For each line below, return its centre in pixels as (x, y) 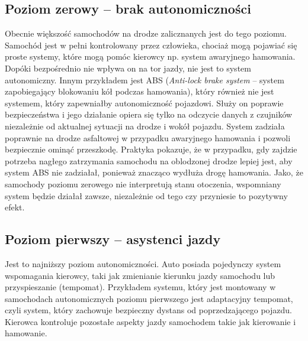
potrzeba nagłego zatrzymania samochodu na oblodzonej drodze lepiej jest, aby (149, 160)
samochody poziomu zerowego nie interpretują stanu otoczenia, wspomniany (143, 184)
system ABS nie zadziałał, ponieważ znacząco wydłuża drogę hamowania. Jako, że (154, 172)
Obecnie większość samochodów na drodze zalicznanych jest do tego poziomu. (146, 33)
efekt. (15, 207)
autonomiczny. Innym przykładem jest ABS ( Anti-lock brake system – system (145, 79)
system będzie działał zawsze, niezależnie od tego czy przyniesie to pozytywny (146, 195)
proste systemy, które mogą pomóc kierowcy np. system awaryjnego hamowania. (150, 56)
